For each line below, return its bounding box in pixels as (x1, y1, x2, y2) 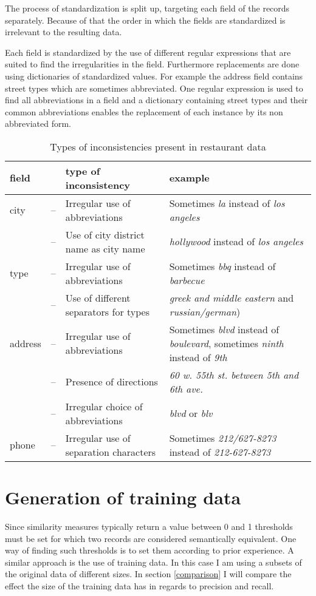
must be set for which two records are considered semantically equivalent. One (5, 532, 297, 544)
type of (65, 163, 100, 178)
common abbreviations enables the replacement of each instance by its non (5, 105, 283, 118)
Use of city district (65, 227, 145, 242)
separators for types (65, 304, 149, 319)
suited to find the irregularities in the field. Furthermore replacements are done (5, 58, 300, 70)
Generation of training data (5, 485, 241, 510)
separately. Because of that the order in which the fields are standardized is (5, 13, 286, 26)
